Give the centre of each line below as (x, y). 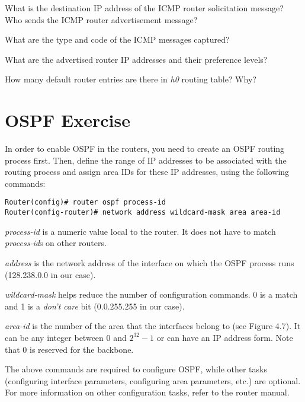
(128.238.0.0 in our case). (50, 274)
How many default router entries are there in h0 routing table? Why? (131, 79)
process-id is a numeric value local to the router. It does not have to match (140, 231)
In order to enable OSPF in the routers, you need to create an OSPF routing (145, 149)
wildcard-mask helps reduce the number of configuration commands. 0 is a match (151, 294)
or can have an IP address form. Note (225, 337)
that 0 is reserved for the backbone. (69, 349)
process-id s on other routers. (56, 243)
